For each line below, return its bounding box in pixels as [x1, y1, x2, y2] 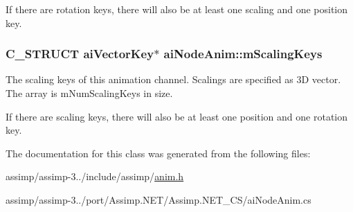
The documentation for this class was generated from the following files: [6, 145, 311, 160]
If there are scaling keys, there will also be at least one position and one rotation [6, 109, 348, 123]
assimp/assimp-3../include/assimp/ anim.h [6, 169, 184, 184]
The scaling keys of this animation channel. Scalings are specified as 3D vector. [6, 72, 341, 87]
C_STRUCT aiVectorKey [6, 45, 154, 62]
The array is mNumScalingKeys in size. [6, 86, 173, 100]
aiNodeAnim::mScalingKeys [163, 45, 323, 62]
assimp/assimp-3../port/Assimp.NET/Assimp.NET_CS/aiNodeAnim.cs [6, 192, 311, 206]
